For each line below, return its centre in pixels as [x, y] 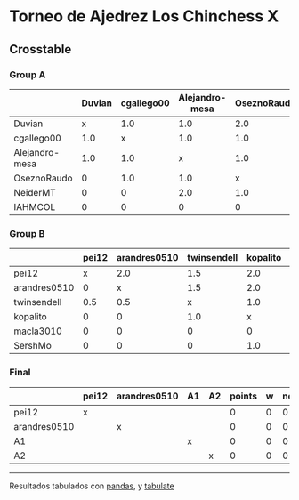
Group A [28, 75]
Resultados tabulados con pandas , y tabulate [92, 486]
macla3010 [38, 331]
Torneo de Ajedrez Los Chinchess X [144, 16]
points [244, 396]
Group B [27, 233]
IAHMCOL [35, 206]
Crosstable [40, 49]
